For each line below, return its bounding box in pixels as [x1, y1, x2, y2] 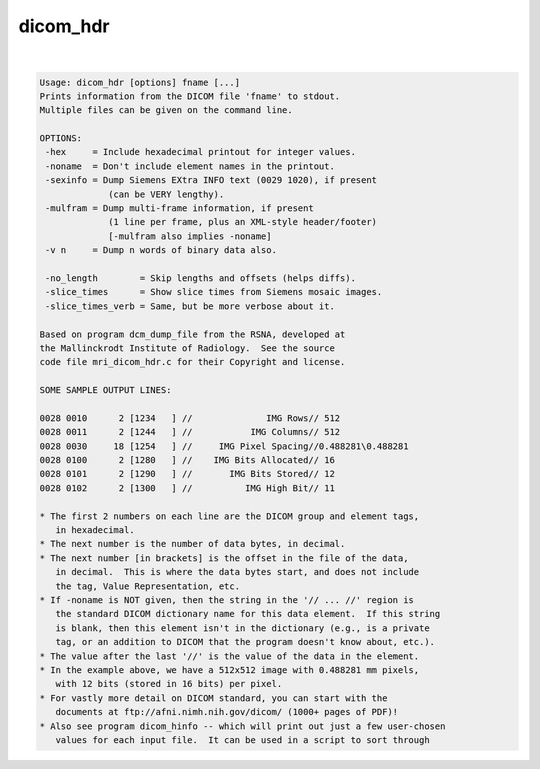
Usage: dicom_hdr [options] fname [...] [39, 76, 240, 88]
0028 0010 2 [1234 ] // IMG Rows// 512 [39, 412, 341, 424]
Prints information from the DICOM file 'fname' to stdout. [39, 90, 341, 102]
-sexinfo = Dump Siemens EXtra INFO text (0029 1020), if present [45, 175, 378, 186]
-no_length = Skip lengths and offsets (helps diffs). [45, 273, 357, 284]
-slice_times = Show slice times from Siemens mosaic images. [45, 286, 383, 298]
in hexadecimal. [55, 525, 135, 536]
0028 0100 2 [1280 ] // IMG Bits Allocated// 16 [39, 455, 335, 466]
